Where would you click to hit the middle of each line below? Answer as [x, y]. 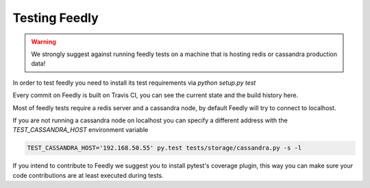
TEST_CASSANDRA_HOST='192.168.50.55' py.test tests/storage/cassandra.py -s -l [164, 148]
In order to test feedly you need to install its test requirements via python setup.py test [134, 83]
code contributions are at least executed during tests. [88, 175]
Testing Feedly [56, 18]
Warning [44, 42]
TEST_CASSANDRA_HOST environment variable [81, 130]
